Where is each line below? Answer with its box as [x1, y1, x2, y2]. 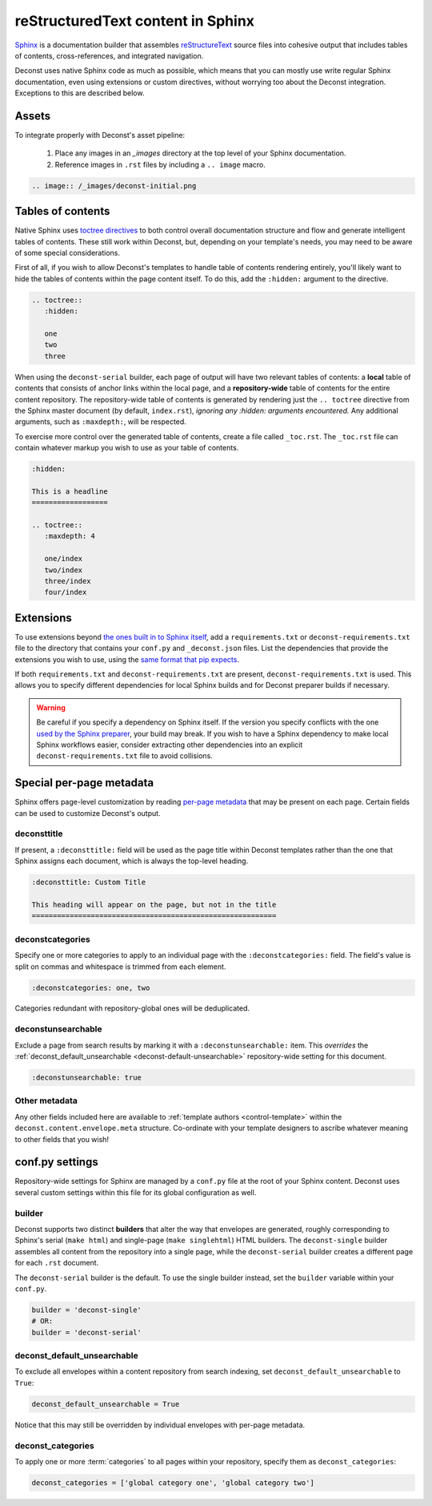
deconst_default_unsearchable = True [31, 1399, 180, 1408]
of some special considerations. [14, 248, 120, 258]
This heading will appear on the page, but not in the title [31, 900, 277, 909]
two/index [44, 565, 83, 575]
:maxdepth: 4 [44, 531, 96, 541]
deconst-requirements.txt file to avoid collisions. [36, 751, 214, 761]
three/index [44, 577, 91, 585]
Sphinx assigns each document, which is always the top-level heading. [14, 856, 249, 866]
